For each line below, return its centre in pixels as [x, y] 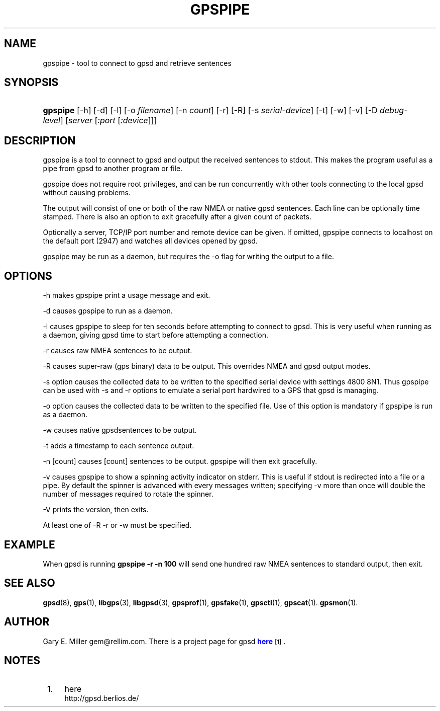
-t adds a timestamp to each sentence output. [119, 446]
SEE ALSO [30, 583]
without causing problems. [87, 193]
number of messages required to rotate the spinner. [128, 494]
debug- [394, 110]
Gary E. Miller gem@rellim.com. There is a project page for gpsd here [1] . [164, 641]
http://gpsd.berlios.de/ [102, 698]
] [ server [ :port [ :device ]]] [108, 121]
